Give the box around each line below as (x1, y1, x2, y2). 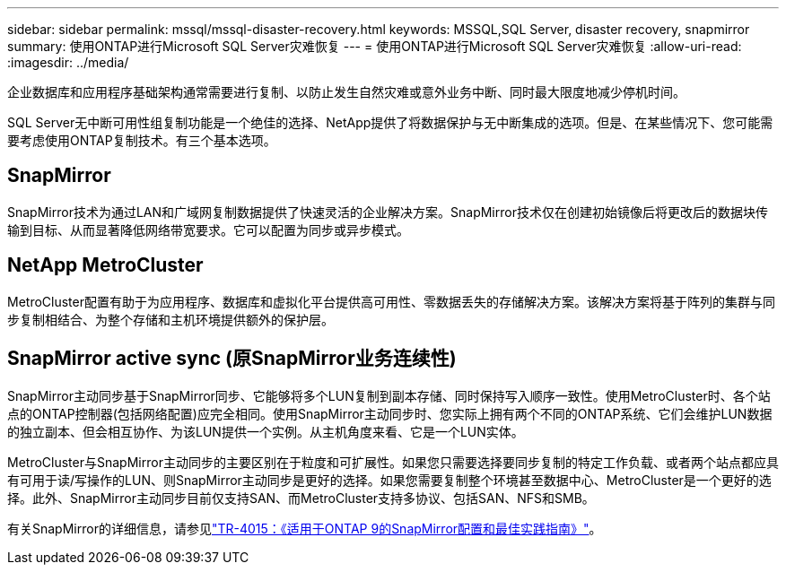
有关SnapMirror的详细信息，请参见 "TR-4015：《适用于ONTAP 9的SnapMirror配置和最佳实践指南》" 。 (7, 520, 602, 536)
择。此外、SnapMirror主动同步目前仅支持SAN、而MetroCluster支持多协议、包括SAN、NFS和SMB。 (7, 490, 595, 506)
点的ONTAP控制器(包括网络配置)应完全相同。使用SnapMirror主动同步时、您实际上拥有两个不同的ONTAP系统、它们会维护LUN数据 (7, 405, 773, 421)
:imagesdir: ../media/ (7, 55, 129, 70)
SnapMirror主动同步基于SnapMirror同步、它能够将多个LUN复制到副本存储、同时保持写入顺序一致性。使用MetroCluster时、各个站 (7, 387, 771, 403)
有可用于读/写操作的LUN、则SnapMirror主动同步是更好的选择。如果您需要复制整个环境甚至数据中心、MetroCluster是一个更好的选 (7, 472, 772, 488)
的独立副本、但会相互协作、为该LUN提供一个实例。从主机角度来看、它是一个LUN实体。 (7, 423, 524, 439)
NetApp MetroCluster (7, 254, 204, 277)
